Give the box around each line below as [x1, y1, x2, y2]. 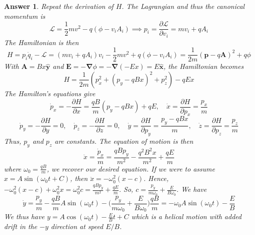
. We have [176, 184, 207, 194]
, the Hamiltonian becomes [163, 61, 244, 71]
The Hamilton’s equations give [4, 88, 95, 98]
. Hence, [143, 173, 169, 183]
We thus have [4, 211, 45, 222]
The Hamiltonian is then [4, 37, 79, 47]
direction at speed [51, 221, 103, 231]
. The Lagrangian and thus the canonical [122, 1, 245, 11]
